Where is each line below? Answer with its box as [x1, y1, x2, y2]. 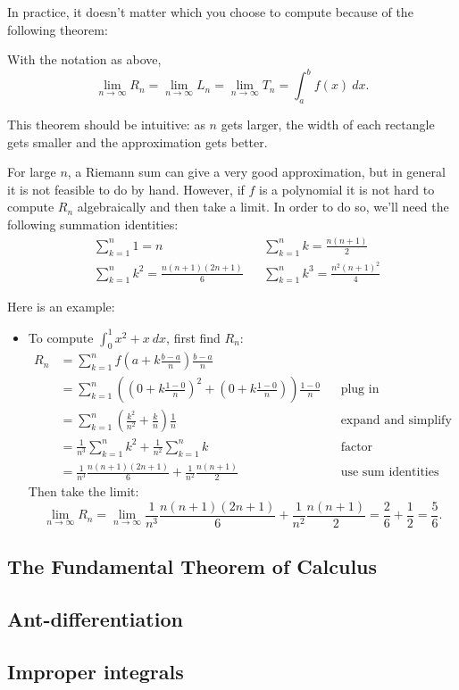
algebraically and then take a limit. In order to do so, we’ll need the [77, 197, 449, 216]
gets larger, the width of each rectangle [221, 115, 435, 134]
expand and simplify [340, 414, 452, 428]
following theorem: [7, 20, 108, 38]
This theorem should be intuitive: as [7, 115, 205, 134]
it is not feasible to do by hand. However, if [7, 179, 245, 198]
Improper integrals [7, 657, 184, 685]
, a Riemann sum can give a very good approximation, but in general [67, 162, 446, 181]
